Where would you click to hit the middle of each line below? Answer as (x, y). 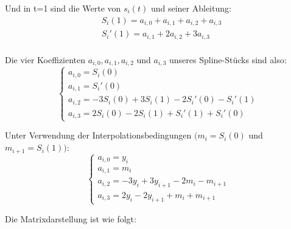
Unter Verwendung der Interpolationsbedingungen (98, 135)
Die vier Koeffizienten (45, 59)
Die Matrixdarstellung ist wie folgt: (71, 218)
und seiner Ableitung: (191, 8)
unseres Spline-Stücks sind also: (228, 59)
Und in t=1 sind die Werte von (63, 8)
